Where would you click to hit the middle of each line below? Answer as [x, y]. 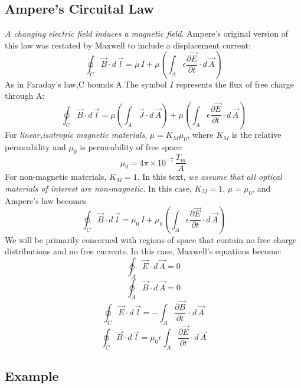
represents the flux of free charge [235, 84]
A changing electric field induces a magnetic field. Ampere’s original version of [147, 33]
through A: [25, 96]
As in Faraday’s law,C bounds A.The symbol [86, 84]
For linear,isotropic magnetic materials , [76, 135]
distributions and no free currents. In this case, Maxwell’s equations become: [143, 251]
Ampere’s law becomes [46, 200]
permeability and [35, 147]
